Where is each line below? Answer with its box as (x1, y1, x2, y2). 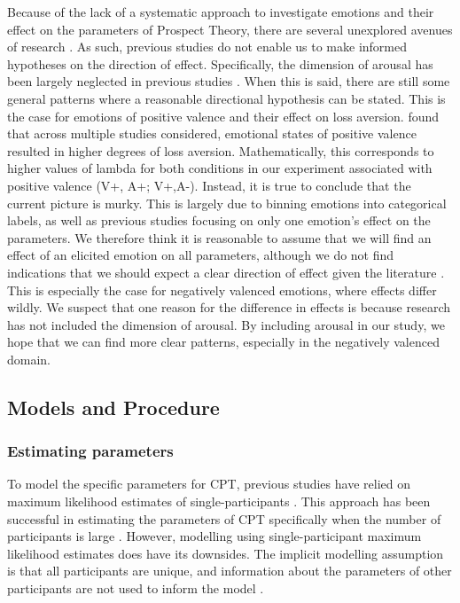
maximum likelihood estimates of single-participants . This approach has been (7, 492, 431, 511)
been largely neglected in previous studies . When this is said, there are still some (7, 72, 450, 90)
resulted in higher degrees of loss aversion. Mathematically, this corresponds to (7, 141, 434, 160)
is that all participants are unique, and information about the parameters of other (7, 561, 452, 580)
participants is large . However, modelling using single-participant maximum (7, 527, 422, 545)
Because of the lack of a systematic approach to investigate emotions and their (7, 3, 434, 20)
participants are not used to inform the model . (7, 579, 264, 598)
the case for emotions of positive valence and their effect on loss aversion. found (7, 106, 440, 125)
